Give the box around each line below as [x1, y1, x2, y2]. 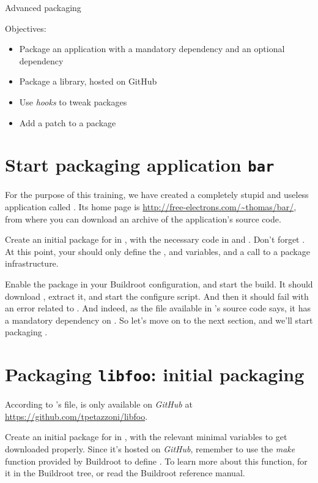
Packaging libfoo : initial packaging [5, 362, 305, 387]
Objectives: [5, 21, 46, 34]
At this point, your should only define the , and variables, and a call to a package [5, 245, 310, 257]
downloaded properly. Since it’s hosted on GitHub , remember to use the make [5, 442, 295, 455]
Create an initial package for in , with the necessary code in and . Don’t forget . [5, 233, 305, 246]
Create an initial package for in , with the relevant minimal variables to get [5, 430, 287, 443]
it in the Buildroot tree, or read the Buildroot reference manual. [5, 466, 245, 479]
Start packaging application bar [5, 152, 275, 177]
